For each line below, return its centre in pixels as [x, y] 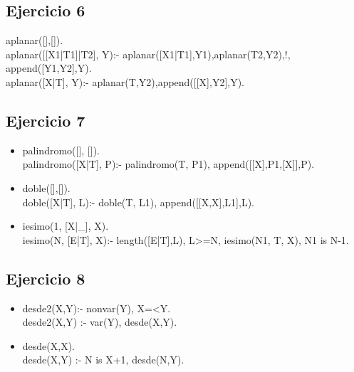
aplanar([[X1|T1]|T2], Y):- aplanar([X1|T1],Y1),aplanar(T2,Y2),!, [148, 54]
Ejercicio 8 [46, 278]
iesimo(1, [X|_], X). [66, 226]
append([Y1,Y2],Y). [49, 68]
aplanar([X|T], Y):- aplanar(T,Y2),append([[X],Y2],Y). [125, 81]
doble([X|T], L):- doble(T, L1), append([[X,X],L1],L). [138, 202]
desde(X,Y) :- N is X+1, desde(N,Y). [103, 360]
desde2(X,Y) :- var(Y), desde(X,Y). [100, 322]
